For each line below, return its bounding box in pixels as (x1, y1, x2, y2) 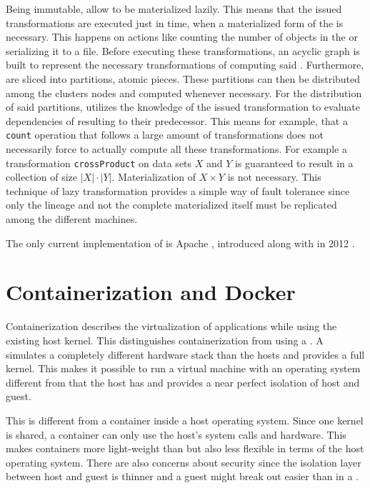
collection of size (6, 169, 78, 184)
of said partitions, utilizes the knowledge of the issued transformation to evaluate (6, 99, 361, 114)
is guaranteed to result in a (235, 155, 354, 170)
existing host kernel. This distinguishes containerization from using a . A (6, 332, 324, 347)
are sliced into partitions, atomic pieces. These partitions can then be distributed (6, 71, 361, 86)
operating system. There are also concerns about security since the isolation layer (6, 454, 361, 469)
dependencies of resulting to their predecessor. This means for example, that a (6, 113, 348, 128)
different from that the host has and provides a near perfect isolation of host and (6, 374, 360, 389)
